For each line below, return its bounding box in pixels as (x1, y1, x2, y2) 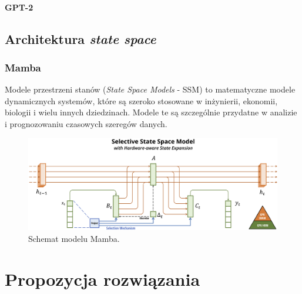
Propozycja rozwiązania (5, 266, 200, 290)
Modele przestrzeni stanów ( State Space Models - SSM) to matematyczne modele (5, 83, 296, 95)
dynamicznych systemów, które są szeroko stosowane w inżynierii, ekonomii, (5, 94, 278, 107)
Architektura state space (5, 29, 156, 47)
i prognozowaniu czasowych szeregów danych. (5, 117, 167, 129)
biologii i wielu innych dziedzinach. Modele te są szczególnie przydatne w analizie (5, 106, 297, 118)
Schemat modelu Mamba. (28, 232, 120, 244)
